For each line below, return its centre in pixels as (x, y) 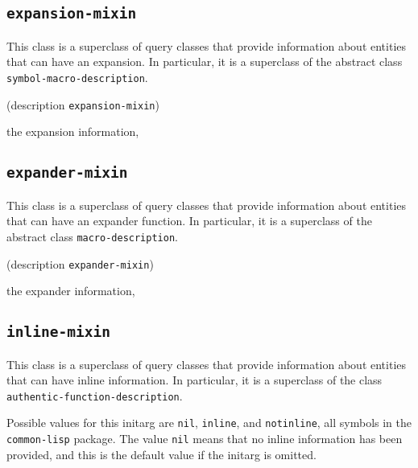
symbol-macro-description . (77, 77)
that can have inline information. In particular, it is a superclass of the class (195, 380)
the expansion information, (73, 131)
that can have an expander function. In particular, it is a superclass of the (189, 221)
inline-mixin (58, 332)
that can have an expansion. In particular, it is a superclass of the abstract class (205, 62)
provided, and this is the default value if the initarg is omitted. (161, 454)
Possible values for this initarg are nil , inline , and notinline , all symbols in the (209, 423)
